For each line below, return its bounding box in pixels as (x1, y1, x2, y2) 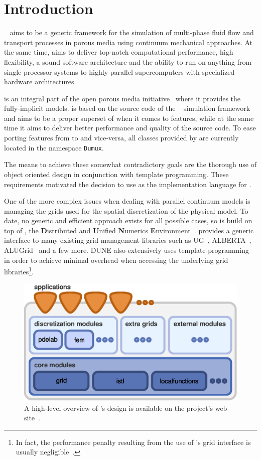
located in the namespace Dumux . (4, 142, 104, 152)
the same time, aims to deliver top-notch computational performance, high (4, 47, 233, 57)
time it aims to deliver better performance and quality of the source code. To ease (4, 122, 256, 133)
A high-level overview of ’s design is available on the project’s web (24, 402, 227, 413)
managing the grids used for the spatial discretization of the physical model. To (4, 205, 248, 216)
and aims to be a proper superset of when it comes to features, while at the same (4, 112, 254, 123)
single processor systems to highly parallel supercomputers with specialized (4, 66, 235, 77)
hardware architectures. (4, 76, 76, 87)
